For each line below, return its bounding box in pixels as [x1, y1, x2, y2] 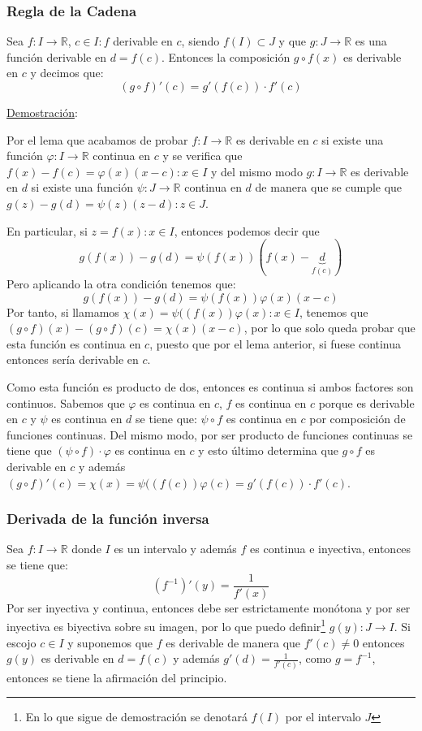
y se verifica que [162, 147, 243, 164]
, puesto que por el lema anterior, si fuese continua [149, 335, 402, 352]
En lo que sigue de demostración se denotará [25, 708, 248, 725]
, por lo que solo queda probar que [243, 319, 416, 336]
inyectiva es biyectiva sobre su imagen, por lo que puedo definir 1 [6, 616, 326, 634]
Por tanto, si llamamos [6, 303, 119, 320]
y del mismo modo [211, 162, 303, 180]
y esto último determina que [198, 442, 338, 459]
